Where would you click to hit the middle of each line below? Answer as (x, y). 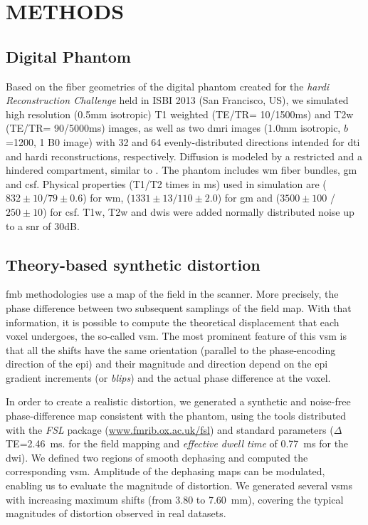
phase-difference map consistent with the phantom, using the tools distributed (176, 416)
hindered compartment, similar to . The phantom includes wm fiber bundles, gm (182, 170)
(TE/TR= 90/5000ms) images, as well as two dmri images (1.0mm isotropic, (173, 128)
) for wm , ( (107, 198)
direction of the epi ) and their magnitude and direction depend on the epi (167, 364)
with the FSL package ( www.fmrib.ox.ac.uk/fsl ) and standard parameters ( (170, 429)
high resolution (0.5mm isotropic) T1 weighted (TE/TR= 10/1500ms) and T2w (180, 114)
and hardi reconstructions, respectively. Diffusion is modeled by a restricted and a (184, 156)
